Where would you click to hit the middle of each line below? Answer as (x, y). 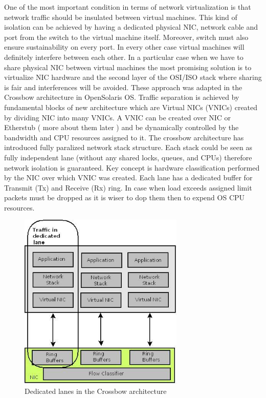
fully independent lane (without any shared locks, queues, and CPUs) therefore (128, 157)
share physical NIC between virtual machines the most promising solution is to (128, 67)
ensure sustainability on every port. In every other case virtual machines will (124, 47)
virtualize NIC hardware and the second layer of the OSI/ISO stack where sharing (133, 77)
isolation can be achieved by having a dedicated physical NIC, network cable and (131, 27)
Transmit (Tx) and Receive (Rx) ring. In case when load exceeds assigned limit (128, 187)
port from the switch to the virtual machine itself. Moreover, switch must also (126, 37)
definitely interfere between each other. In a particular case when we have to (124, 57)
